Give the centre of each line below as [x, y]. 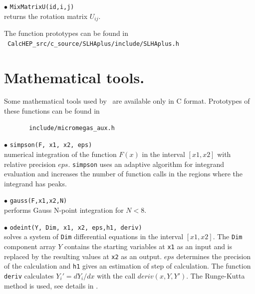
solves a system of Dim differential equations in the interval [94, 236]
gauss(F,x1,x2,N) [38, 201]
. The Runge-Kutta [216, 275]
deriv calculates [29, 275]
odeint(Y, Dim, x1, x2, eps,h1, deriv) [76, 227]
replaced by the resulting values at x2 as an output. [83, 256]
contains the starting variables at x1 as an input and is [148, 246]
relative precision [30, 164]
